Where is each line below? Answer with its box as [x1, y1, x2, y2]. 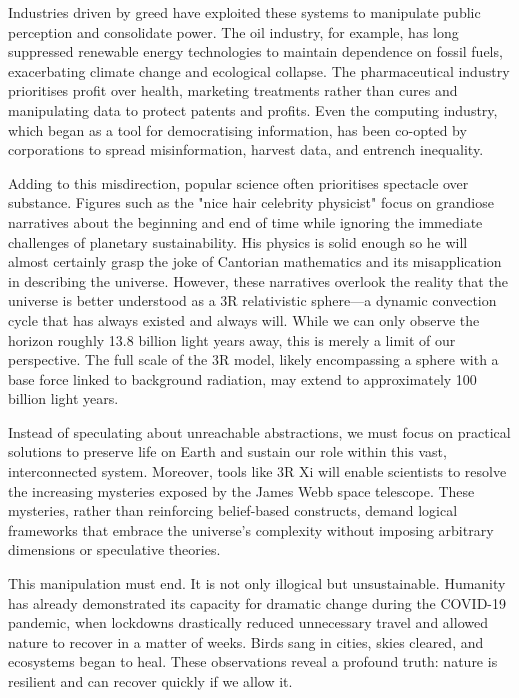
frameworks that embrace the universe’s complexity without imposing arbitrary [8, 519, 494, 540]
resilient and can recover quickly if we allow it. [8, 671, 293, 691]
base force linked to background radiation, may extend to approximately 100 [8, 368, 477, 389]
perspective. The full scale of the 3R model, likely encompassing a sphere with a [8, 349, 499, 370]
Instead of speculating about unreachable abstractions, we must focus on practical [8, 421, 511, 442]
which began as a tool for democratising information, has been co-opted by [8, 119, 467, 140]
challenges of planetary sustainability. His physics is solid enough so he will [8, 231, 468, 252]
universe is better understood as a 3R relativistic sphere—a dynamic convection [8, 290, 497, 311]
